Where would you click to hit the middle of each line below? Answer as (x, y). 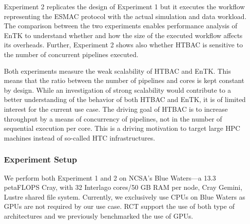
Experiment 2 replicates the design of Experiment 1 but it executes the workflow (125, 6)
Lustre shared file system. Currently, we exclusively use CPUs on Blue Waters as (125, 196)
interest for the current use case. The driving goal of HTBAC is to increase (116, 109)
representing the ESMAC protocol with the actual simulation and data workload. (125, 16)
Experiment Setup (40, 159)
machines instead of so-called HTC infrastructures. (80, 137)
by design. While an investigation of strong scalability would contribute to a (117, 90)
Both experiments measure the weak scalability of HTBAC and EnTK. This (117, 71)
